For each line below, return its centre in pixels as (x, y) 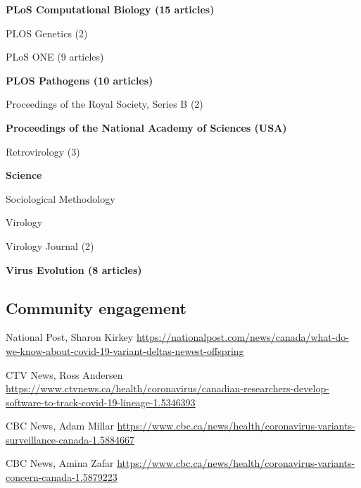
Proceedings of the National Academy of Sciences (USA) (146, 127)
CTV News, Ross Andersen (64, 374)
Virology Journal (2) (50, 245)
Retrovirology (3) (43, 151)
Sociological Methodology (61, 198)
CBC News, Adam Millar (60, 426)
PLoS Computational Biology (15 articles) (110, 9)
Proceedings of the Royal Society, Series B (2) (104, 104)
